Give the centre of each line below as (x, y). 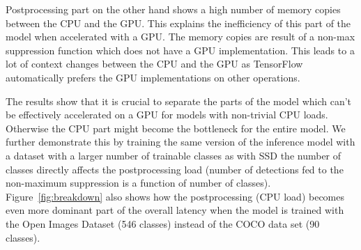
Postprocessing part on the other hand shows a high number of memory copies (173, 9)
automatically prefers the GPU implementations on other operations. (153, 77)
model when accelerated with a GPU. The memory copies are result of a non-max (180, 37)
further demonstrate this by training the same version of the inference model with (180, 142)
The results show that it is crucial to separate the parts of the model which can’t (179, 101)
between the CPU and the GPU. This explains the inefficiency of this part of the (178, 23)
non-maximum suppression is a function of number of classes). (138, 183)
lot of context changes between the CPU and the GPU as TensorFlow (154, 64)
